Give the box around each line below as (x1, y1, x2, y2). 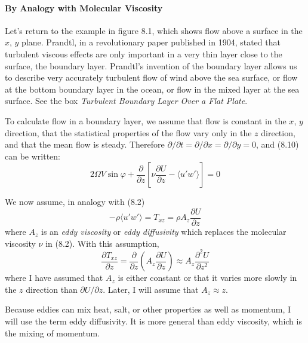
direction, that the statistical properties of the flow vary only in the (5, 126, 252, 139)
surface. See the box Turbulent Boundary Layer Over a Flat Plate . (5, 94, 248, 107)
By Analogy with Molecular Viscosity (5, 1, 163, 14)
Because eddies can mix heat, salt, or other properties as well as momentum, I (5, 303, 291, 316)
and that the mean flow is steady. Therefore (5, 138, 165, 151)
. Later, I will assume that (103, 283, 199, 295)
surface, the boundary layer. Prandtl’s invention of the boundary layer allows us (5, 59, 297, 72)
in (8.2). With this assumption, (45, 237, 159, 249)
